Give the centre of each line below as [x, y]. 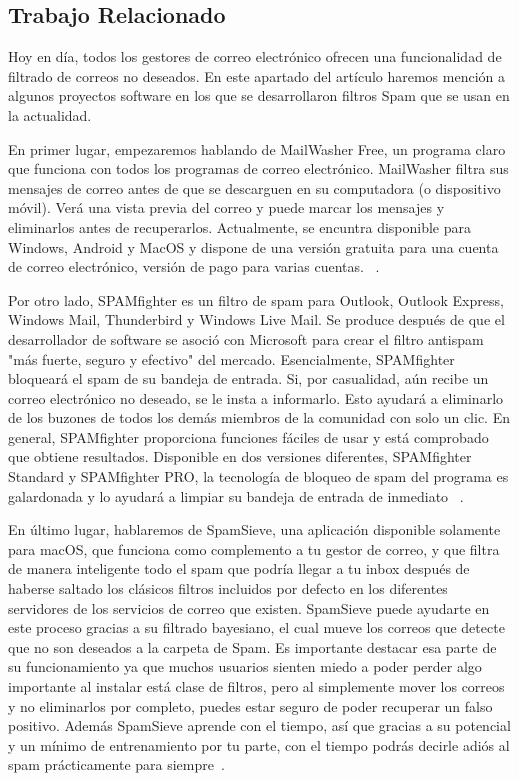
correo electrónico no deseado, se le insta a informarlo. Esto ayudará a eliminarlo [256, 397]
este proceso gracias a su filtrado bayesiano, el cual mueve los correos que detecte [256, 627]
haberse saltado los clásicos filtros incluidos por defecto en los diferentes [228, 588]
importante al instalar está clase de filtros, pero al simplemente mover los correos [256, 686]
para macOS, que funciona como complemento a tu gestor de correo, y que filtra [254, 548]
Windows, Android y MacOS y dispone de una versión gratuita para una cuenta [253, 246]
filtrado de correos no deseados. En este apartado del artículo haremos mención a [257, 75]
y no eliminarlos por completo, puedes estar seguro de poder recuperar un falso [250, 705]
